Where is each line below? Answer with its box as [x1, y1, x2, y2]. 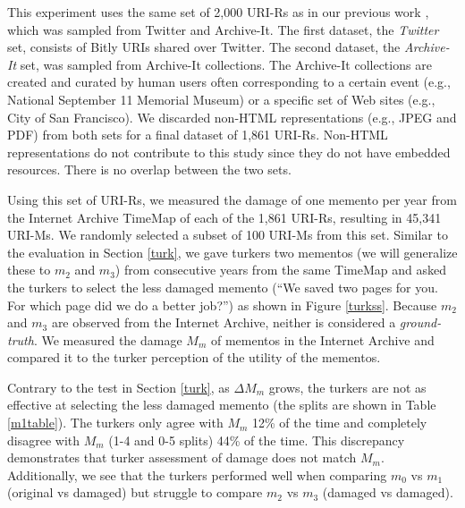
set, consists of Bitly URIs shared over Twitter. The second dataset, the [7, 38, 401, 56]
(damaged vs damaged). [322, 483, 453, 502]
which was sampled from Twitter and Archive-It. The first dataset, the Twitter [7, 20, 439, 38]
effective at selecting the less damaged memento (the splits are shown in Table [7, 395, 436, 414]
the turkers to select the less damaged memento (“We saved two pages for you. [7, 277, 438, 296]
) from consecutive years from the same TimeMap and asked [114, 260, 447, 279]
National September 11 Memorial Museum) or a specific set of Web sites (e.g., [7, 89, 435, 108]
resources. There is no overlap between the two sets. [7, 160, 292, 179]
